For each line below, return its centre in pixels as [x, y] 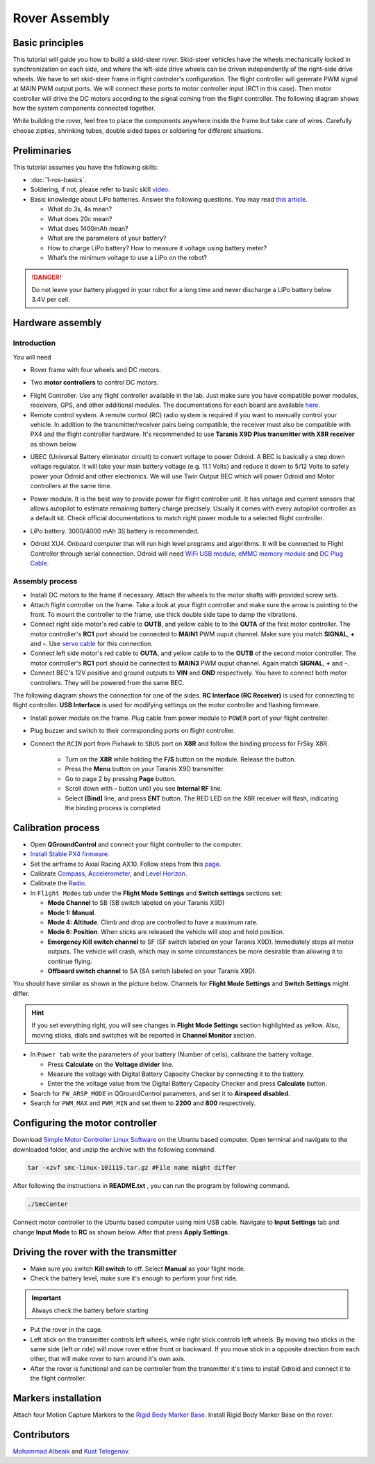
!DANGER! [47, 277]
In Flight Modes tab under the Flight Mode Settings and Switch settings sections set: [156, 893]
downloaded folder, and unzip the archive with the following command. [115, 1149]
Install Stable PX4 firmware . [70, 854]
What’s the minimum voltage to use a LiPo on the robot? [127, 258]
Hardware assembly [57, 323]
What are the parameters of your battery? [107, 238]
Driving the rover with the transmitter [95, 1252]
